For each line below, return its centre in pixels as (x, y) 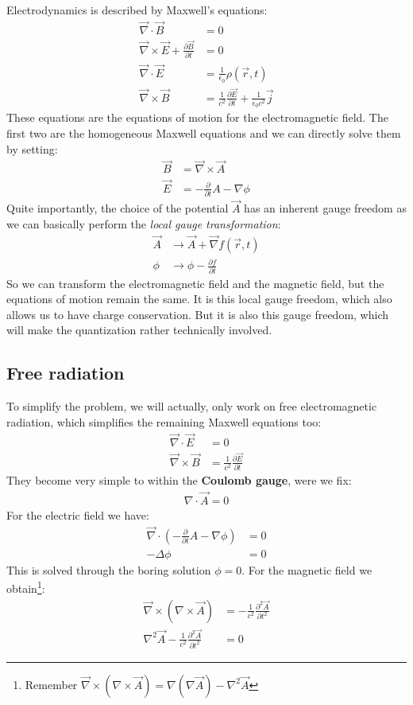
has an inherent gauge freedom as (325, 208)
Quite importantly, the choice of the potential (118, 208)
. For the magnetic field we (307, 569)
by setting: (32, 148)
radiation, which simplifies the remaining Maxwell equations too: (164, 421)
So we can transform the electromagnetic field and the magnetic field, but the (195, 283)
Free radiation (66, 373)
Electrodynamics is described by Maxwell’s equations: (137, 10)
